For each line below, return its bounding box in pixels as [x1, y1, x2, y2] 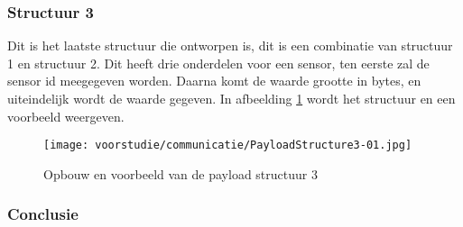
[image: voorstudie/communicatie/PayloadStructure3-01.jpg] [43, 139, 412, 152]
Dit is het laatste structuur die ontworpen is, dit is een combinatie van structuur [7, 36, 453, 55]
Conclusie [7, 203, 79, 225]
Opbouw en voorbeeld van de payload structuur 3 [43, 164, 318, 183]
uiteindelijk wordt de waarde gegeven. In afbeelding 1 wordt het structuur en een [7, 89, 456, 107]
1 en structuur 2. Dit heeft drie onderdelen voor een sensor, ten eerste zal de [7, 53, 430, 72]
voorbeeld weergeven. [7, 106, 125, 125]
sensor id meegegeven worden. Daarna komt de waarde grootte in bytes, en [7, 71, 421, 90]
